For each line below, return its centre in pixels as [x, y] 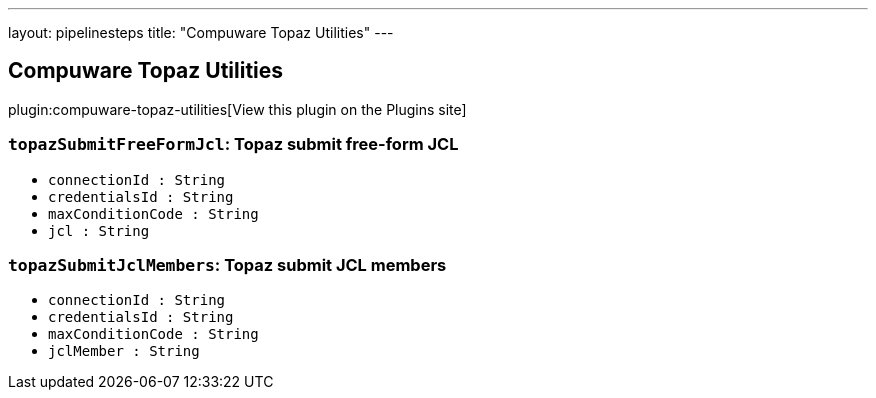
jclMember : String [124, 351]
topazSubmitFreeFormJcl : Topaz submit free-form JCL [233, 144]
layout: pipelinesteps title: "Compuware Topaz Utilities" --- [201, 32]
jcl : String [99, 230]
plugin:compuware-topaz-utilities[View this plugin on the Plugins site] [237, 109]
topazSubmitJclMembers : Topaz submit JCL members [227, 264]
